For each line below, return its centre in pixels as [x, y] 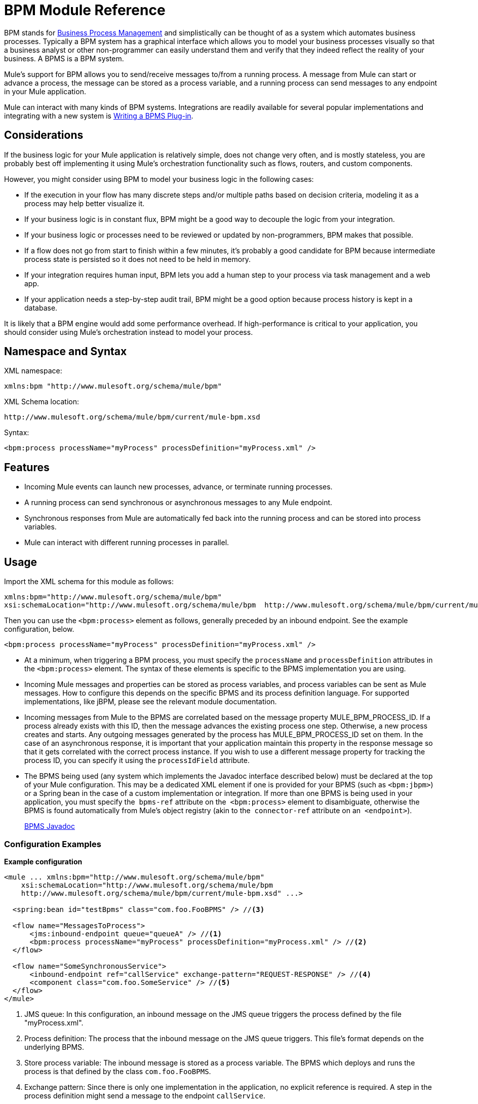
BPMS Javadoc [50, 826]
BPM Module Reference [85, 10]
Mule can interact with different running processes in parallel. [127, 543]
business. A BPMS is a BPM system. [64, 58]
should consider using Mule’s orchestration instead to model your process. [129, 332]
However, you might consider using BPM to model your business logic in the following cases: [159, 179]
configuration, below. [39, 629]
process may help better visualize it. [85, 203]
